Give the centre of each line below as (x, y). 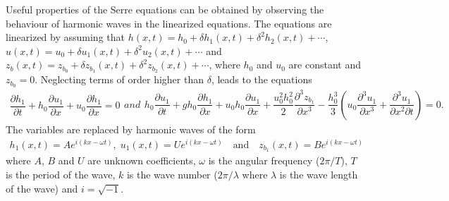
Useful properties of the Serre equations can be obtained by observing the (165, 9)
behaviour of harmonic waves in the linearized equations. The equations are (169, 23)
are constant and (325, 65)
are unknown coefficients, (142, 160)
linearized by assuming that (65, 37)
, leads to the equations (262, 79)
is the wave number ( (172, 175)
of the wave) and (42, 188)
